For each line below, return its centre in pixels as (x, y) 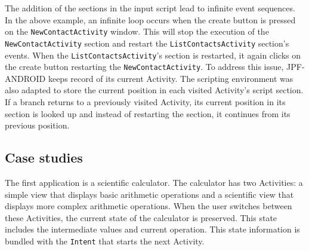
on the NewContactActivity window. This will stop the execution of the (137, 31)
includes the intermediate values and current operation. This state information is (152, 229)
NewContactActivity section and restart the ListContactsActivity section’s (147, 43)
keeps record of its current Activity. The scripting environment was (171, 78)
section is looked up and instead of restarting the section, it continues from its (148, 113)
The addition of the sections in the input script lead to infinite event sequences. (150, 8)
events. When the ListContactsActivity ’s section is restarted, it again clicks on (153, 55)
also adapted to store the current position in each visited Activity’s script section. (154, 90)
